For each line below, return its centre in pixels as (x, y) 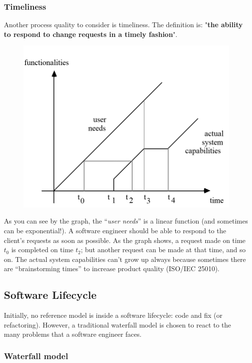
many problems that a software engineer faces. (73, 334)
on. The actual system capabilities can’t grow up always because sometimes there (125, 259)
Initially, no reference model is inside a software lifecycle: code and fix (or (113, 315)
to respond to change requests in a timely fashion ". (91, 34)
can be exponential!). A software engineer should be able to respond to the (115, 231)
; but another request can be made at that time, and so (163, 250)
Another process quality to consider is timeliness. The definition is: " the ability (123, 25)
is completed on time (42, 250)
